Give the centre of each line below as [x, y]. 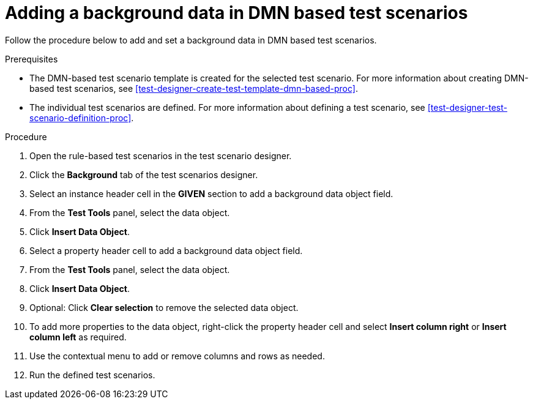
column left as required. [78, 337]
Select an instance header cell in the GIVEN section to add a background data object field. [211, 193]
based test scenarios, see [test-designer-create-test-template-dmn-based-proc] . [194, 88]
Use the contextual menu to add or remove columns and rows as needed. [177, 356]
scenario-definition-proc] [80, 118]
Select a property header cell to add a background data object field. [166, 250]
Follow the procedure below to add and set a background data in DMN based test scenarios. [191, 40]
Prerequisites [32, 59]
